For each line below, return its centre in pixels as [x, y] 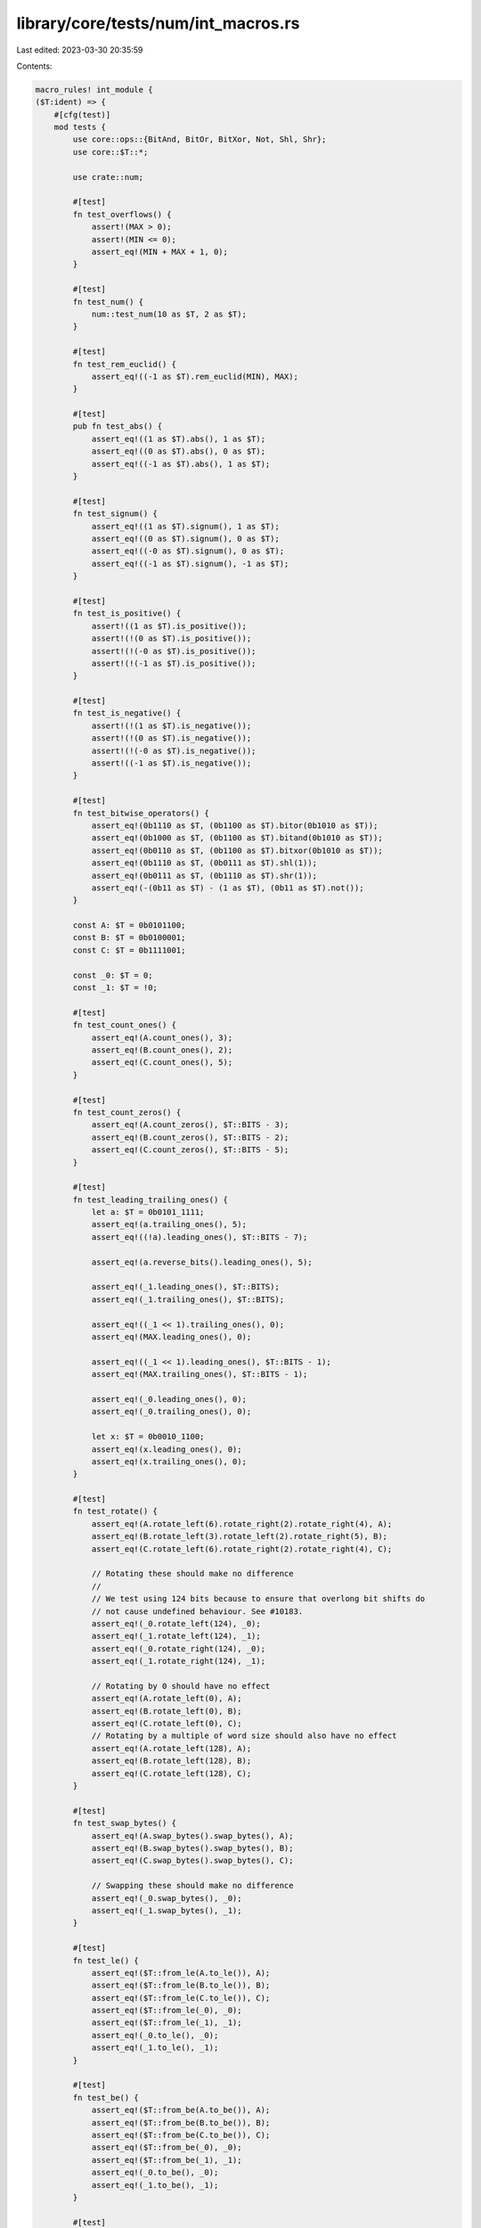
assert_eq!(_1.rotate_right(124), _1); [179, 1661]
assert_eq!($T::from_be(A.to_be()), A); [181, 2110]
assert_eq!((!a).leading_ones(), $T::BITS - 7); [200, 1237]
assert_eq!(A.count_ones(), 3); [162, 1037]
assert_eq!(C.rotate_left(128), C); [171, 1773]
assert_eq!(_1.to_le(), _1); [155, 2048]
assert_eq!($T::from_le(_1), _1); [167, 2023]
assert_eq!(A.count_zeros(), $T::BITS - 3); [190, 1125]
